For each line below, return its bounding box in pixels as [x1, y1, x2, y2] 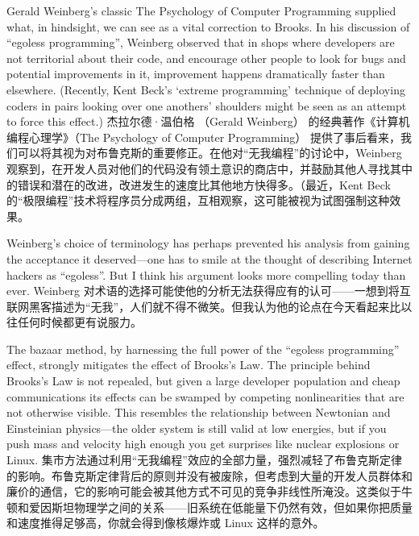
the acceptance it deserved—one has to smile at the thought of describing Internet [6, 250, 413, 267]
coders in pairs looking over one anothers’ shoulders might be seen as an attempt [6, 97, 407, 114]
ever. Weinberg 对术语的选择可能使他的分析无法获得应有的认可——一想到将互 [6, 282, 411, 299]
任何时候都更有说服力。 [17, 314, 142, 330]
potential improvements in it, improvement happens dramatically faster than [6, 65, 385, 82]
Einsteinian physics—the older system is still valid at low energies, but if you [6, 419, 387, 436]
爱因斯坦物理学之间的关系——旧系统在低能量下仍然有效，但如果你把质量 [28, 498, 413, 515]
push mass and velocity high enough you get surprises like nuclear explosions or [6, 435, 400, 452]
